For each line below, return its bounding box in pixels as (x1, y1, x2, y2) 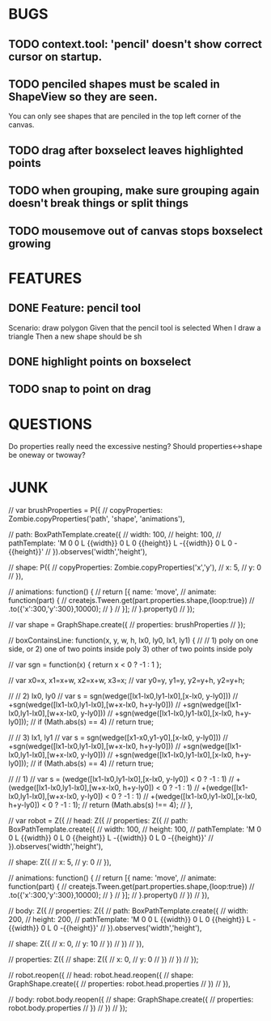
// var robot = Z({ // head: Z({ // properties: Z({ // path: (8, 816, 188, 826)
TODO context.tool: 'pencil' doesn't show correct (8, 37, 263, 51)
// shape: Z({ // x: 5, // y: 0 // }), (8, 857, 112, 867)
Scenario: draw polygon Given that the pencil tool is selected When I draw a (8, 323, 261, 332)
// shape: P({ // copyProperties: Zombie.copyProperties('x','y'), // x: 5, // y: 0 (8, 562, 261, 572)
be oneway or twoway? (8, 451, 87, 460)
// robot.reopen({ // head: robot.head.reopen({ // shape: (8, 970, 194, 980)
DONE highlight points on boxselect (8, 354, 192, 369)
